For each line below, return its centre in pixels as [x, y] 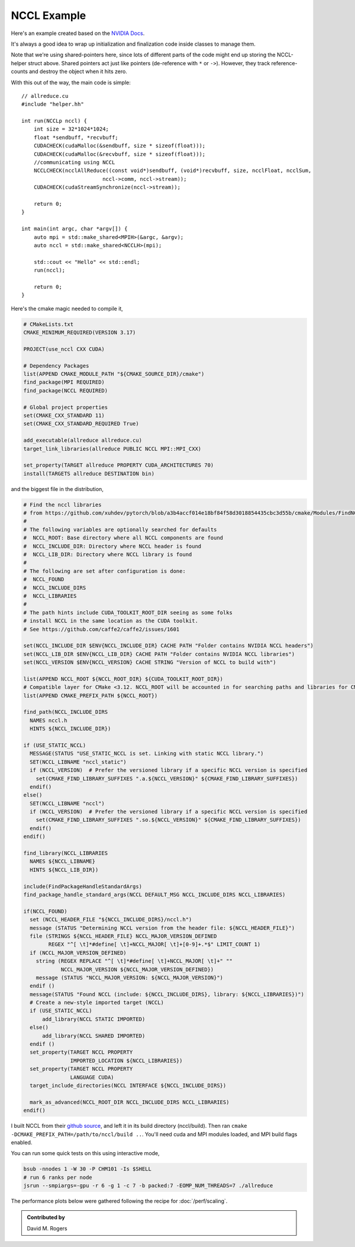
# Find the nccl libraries [62, 505]
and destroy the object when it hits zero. [78, 72]
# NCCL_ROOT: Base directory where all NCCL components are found [123, 538]
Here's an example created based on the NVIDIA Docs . [78, 33]
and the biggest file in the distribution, [57, 489]
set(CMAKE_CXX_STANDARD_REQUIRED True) [81, 424]
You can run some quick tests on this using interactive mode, [85, 1153]
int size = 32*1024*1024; [71, 129]
